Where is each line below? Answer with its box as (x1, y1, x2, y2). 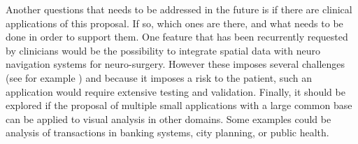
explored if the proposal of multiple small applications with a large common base (6, 98, 352, 113)
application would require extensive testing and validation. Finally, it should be (6, 84, 345, 99)
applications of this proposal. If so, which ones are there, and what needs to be (6, 15, 343, 30)
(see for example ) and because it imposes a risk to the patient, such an (6, 70, 313, 85)
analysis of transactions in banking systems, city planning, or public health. (6, 125, 329, 140)
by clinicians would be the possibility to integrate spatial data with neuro (6, 43, 320, 57)
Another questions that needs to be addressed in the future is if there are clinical (6, 2, 352, 16)
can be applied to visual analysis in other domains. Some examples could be (6, 111, 331, 126)
